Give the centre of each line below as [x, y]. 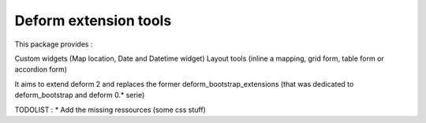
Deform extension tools [93, 20]
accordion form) [41, 69]
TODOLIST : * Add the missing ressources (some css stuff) [110, 110]
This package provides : [54, 44]
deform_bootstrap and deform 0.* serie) [80, 95]
